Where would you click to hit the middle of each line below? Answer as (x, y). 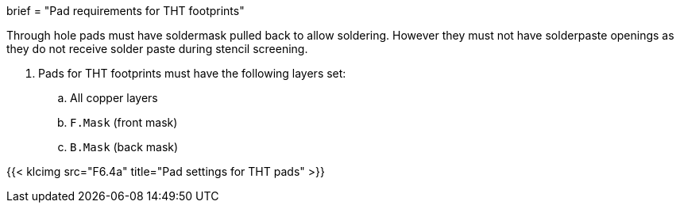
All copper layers (114, 98)
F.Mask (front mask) (124, 122)
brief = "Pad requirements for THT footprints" (126, 11)
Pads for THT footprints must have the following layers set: (192, 73)
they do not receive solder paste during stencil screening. (157, 49)
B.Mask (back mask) (124, 147)
